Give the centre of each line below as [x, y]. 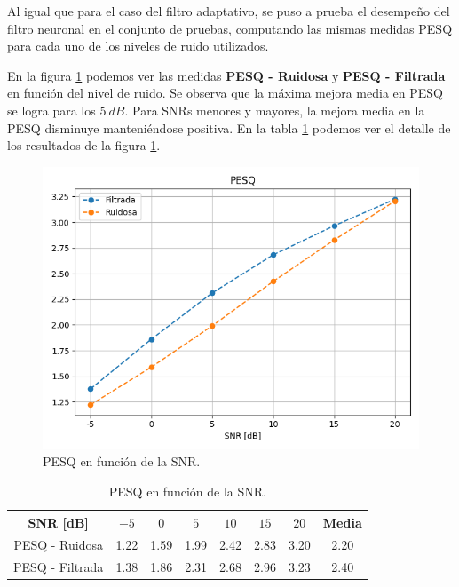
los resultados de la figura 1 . [84, 145]
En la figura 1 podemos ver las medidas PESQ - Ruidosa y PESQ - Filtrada [226, 75]
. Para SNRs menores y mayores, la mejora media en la [275, 110]
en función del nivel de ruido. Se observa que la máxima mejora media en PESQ [225, 93]
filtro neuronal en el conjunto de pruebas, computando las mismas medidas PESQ [230, 28]
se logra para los [51, 110]
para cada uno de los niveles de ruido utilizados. [138, 46]
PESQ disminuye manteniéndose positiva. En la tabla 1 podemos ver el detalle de [229, 127]
